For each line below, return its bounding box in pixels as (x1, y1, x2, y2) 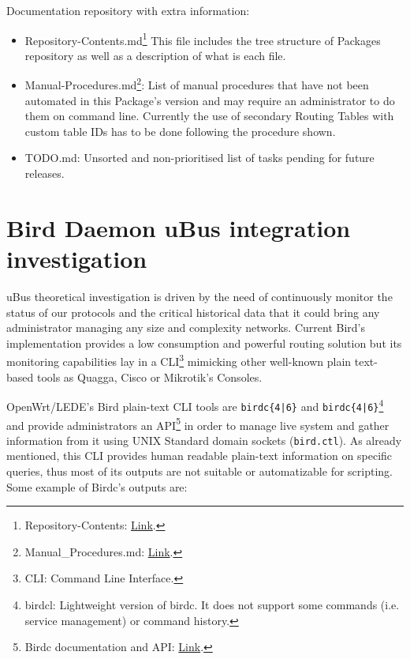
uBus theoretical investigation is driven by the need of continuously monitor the (6, 288, 393, 304)
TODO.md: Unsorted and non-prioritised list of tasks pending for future (24, 149, 375, 166)
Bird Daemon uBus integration (6, 211, 351, 243)
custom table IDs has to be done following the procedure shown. (24, 122, 336, 139)
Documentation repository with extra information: (6, 2, 250, 18)
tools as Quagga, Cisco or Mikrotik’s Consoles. (36, 368, 263, 385)
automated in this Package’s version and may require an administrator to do (24, 92, 395, 108)
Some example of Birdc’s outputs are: (6, 478, 188, 495)
